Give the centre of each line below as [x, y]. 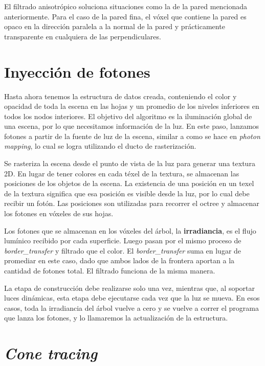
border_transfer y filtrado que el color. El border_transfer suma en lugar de [123, 250]
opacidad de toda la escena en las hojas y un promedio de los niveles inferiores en [132, 106]
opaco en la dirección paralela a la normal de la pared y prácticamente [115, 26]
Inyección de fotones [77, 71]
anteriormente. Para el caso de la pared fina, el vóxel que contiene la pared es [125, 16]
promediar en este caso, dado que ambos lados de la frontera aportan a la [119, 260]
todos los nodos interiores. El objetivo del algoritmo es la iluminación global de [128, 116]
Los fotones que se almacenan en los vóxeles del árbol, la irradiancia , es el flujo [130, 230]
